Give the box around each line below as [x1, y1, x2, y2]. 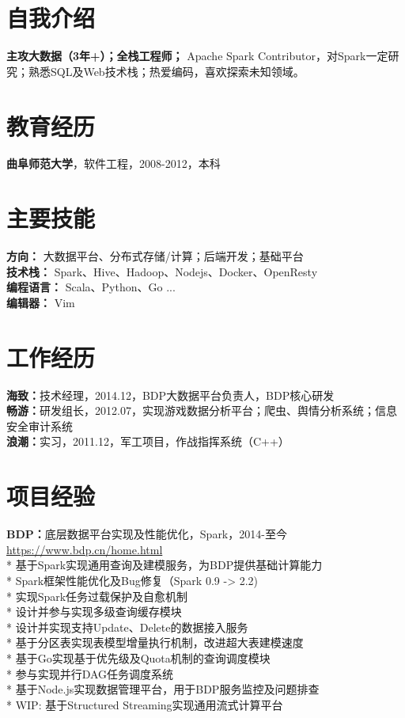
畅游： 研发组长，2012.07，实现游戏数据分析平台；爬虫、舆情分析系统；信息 [6, 402, 397, 419]
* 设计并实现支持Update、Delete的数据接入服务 [6, 618, 248, 635]
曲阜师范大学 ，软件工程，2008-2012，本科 [6, 155, 221, 172]
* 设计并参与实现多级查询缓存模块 [6, 603, 182, 620]
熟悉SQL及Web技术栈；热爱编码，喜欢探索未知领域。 [28, 63, 305, 79]
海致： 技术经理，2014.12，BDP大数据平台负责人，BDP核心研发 [6, 386, 335, 403]
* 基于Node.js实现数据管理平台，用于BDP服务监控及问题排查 [6, 681, 320, 697]
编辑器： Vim [6, 294, 75, 310]
